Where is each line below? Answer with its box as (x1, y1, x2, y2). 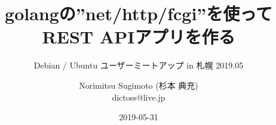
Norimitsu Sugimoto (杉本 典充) (79, 79, 198, 91)
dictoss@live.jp (112, 90, 165, 103)
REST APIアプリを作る (42, 24, 235, 49)
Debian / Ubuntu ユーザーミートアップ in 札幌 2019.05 (33, 59, 244, 71)
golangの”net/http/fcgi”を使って (5, 1, 272, 26)
